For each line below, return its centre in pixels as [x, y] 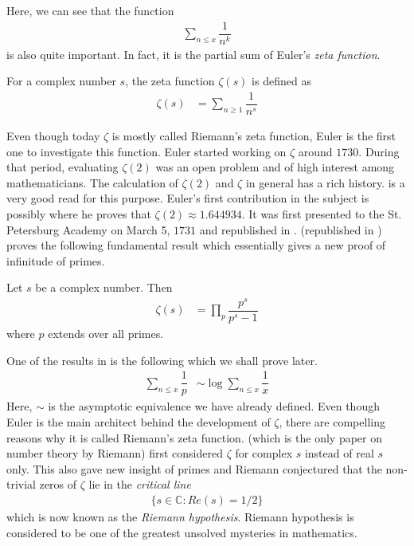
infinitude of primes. [56, 260]
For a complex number [61, 81]
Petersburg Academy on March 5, [88, 229]
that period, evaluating [62, 167]
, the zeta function [170, 81]
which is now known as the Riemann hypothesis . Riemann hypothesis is [180, 516]
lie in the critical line [140, 484]
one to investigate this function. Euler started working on [146, 151]
